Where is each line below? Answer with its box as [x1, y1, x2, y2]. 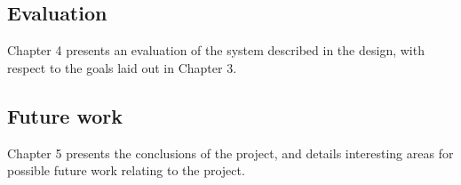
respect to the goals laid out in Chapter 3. [7, 58, 237, 76]
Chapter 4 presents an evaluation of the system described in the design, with [7, 41, 425, 60]
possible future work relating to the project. [7, 161, 245, 180]
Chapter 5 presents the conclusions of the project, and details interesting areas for [7, 143, 454, 162]
